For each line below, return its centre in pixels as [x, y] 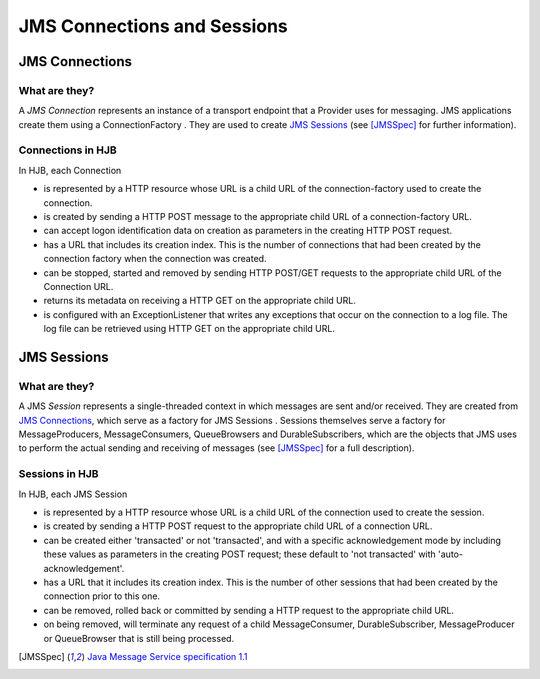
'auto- [451, 554]
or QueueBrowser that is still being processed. [139, 638]
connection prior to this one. [101, 596]
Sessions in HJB [58, 474]
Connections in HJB [67, 150]
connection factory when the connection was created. [155, 259]
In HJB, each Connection [70, 170]
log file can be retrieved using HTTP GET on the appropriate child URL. [189, 329]
